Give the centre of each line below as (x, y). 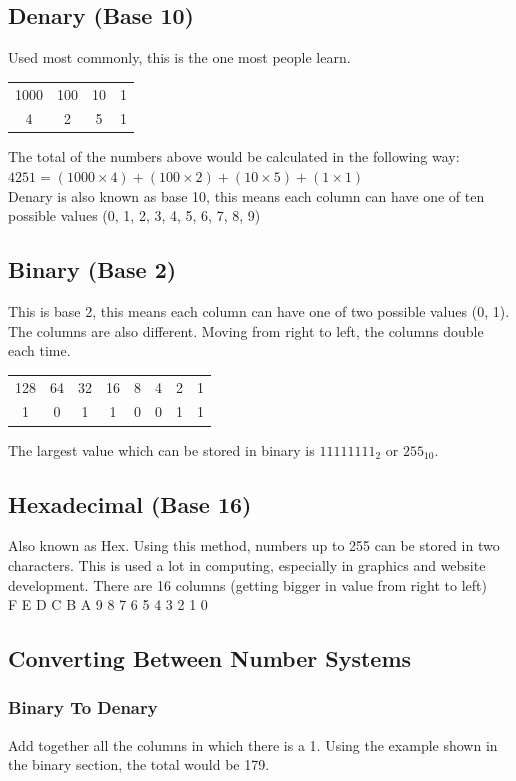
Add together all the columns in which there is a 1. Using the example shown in (253, 744)
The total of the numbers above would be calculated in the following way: (234, 156)
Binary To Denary (83, 707)
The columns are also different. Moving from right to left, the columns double (246, 330)
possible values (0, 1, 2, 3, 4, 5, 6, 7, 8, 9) (134, 215)
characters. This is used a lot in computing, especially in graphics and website (247, 564)
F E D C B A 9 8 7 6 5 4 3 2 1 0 (108, 604)
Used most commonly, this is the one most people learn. (179, 57)
